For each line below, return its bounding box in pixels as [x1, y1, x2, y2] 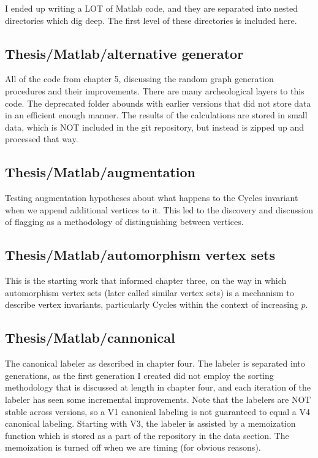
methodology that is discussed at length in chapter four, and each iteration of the [5, 381, 311, 394]
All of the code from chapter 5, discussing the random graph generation [5, 72, 274, 85]
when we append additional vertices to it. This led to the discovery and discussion [5, 203, 313, 216]
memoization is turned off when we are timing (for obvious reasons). [5, 441, 261, 454]
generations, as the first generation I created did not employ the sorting [5, 368, 274, 381]
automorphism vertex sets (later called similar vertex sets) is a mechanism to [5, 286, 294, 299]
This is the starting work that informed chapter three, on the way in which [5, 274, 287, 287]
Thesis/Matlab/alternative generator [5, 44, 244, 63]
